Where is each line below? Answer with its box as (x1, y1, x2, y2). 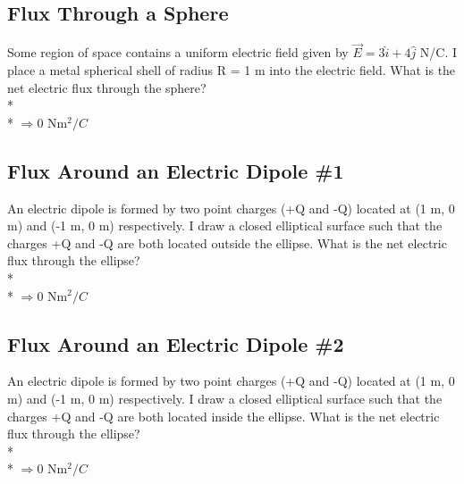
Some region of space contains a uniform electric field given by (7, 43, 349, 62)
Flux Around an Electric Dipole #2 (7, 330, 344, 357)
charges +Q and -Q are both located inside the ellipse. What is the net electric (7, 406, 440, 425)
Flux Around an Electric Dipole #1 (7, 156, 344, 184)
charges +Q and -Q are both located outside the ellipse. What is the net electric (7, 233, 447, 252)
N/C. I (419, 43, 458, 62)
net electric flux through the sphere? (7, 78, 207, 96)
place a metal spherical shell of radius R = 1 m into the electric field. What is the (7, 61, 456, 79)
